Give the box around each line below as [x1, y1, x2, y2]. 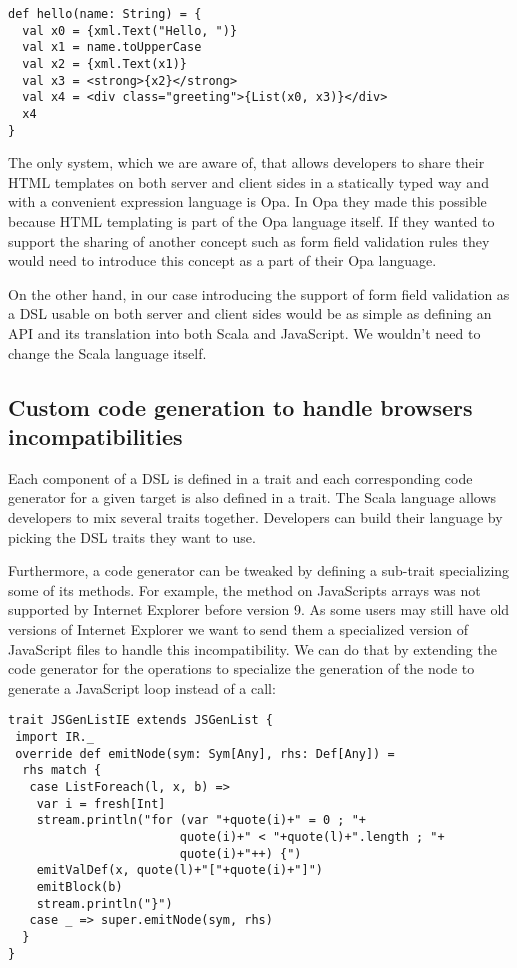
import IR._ [15, 729, 94, 744]
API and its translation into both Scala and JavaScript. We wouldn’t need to [8, 323, 481, 343]
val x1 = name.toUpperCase [22, 40, 202, 55]
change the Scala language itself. [8, 342, 207, 363]
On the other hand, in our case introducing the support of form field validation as [8, 283, 510, 304]
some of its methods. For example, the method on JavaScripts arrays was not [8, 579, 481, 600]
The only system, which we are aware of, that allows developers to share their [8, 152, 485, 173]
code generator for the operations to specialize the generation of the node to [8, 658, 475, 679]
